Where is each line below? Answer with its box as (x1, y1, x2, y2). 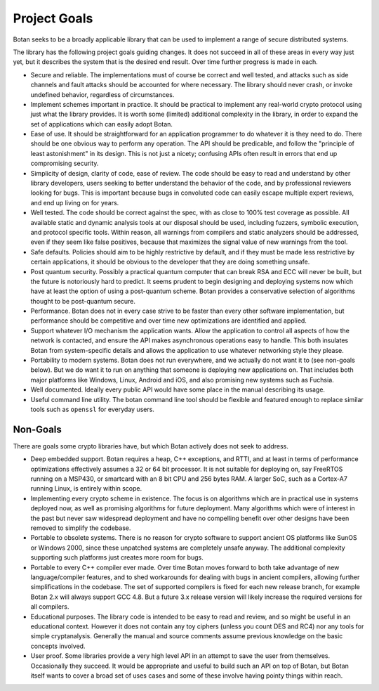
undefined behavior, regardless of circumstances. (30, 90, 175, 98)
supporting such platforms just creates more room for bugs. (30, 553, 204, 562)
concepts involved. (30, 642, 86, 650)
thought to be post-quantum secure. (30, 297, 136, 305)
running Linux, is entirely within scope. (30, 484, 142, 493)
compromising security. (30, 159, 99, 168)
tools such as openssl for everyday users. (30, 405, 154, 413)
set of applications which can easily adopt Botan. (30, 120, 173, 128)
